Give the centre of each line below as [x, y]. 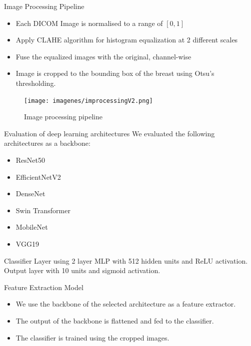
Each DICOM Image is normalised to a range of [89, 23]
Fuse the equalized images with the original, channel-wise [103, 56]
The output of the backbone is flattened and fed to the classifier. [115, 320]
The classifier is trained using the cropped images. [92, 337]
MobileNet [32, 227]
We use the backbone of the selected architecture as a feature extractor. [126, 304]
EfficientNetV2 [38, 176]
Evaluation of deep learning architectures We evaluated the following [109, 133]
